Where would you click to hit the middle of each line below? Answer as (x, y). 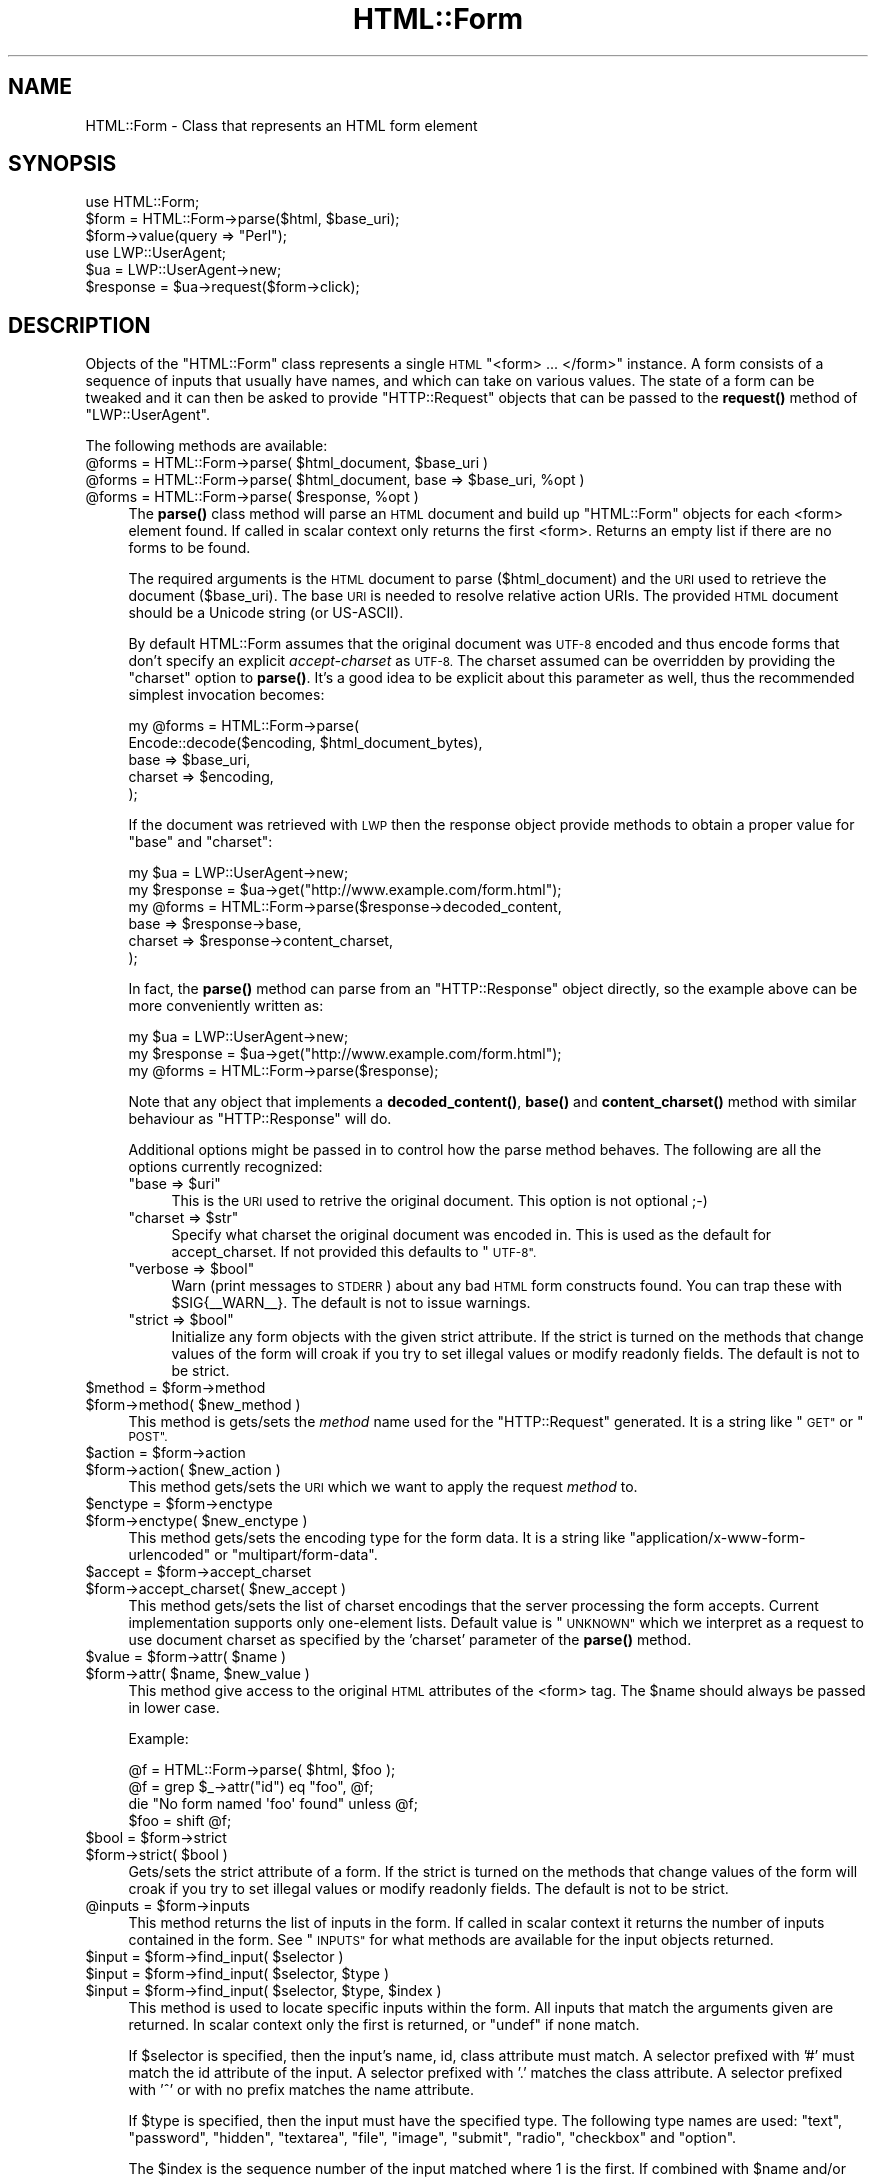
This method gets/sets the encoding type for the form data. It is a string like (377, 1538)
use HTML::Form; (142, 202)
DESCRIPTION (79, 325)
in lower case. (174, 1708)
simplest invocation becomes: (226, 695)
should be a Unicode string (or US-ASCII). (266, 613)
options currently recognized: (225, 1167)
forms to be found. (189, 548)
